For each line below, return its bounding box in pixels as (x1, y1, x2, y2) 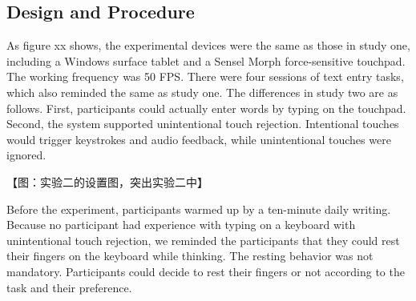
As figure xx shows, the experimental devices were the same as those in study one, (6, 37, 410, 54)
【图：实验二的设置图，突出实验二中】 (6, 173, 208, 190)
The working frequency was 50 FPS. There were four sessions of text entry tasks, (6, 68, 404, 85)
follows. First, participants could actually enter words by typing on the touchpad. (6, 99, 406, 116)
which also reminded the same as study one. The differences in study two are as (6, 83, 398, 100)
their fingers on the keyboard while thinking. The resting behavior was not (6, 247, 374, 264)
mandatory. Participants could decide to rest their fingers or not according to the (6, 263, 405, 279)
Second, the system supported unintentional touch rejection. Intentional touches (6, 115, 399, 132)
